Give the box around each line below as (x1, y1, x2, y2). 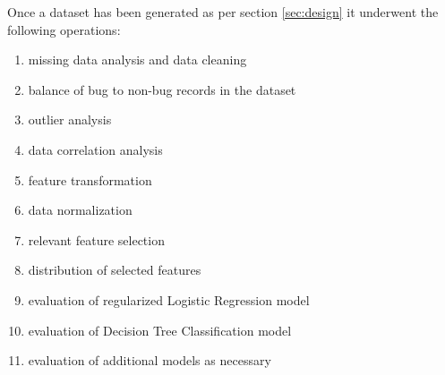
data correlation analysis (28, 140, 163, 158)
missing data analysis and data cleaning (28, 50, 247, 69)
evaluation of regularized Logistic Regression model (28, 290, 310, 309)
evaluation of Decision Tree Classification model (28, 320, 292, 339)
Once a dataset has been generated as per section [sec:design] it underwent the (7, 3, 439, 21)
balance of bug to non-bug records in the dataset (28, 80, 296, 98)
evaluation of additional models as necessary (28, 351, 271, 370)
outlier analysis (28, 110, 112, 129)
